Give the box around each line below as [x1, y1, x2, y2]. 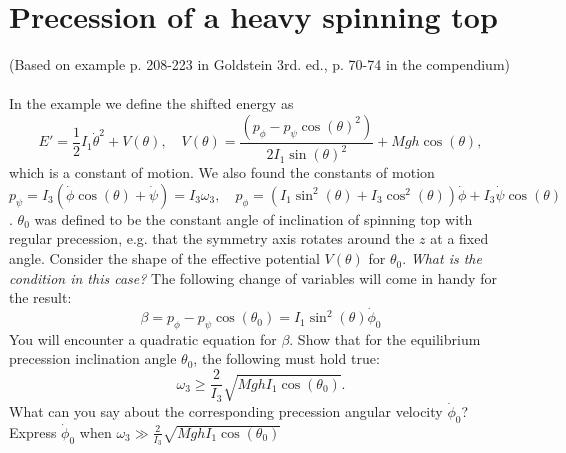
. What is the [402, 248, 482, 269]
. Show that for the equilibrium [289, 328, 481, 349]
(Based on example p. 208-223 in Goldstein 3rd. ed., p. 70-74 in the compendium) [9, 54, 510, 75]
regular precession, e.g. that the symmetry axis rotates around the [9, 228, 415, 249]
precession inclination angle [9, 348, 177, 369]
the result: [9, 287, 72, 308]
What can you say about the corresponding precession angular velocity [9, 400, 443, 421]
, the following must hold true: [193, 348, 380, 369]
